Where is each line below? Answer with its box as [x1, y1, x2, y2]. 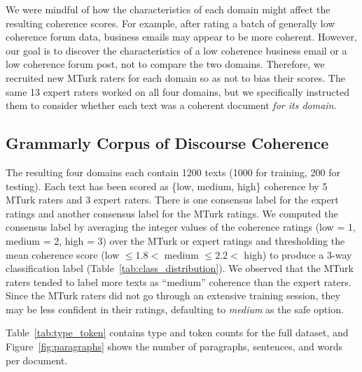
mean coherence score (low [6, 247, 120, 262]
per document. [6, 352, 68, 367]
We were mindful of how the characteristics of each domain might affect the [6, 2, 330, 16]
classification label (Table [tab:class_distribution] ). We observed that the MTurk [6, 261, 354, 276]
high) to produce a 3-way [244, 247, 352, 262]
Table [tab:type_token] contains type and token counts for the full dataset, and [6, 325, 349, 340]
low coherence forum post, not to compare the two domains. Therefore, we [6, 57, 325, 71]
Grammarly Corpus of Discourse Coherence [6, 132, 329, 154]
